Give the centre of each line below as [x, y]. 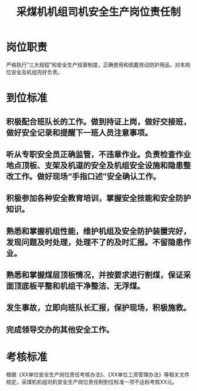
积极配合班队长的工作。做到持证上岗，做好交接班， [98, 121]
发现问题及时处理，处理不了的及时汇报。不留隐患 [95, 242]
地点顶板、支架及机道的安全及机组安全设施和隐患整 [98, 165]
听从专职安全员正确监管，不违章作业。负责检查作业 [98, 154]
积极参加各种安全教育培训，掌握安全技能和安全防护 [98, 198]
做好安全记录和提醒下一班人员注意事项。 [79, 133]
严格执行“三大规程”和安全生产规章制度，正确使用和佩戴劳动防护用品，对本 [96, 65]
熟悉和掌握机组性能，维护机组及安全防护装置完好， [98, 231]
